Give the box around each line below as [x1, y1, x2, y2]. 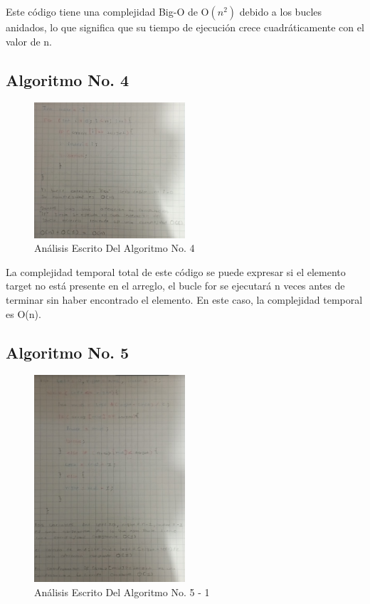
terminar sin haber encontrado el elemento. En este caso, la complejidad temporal [6, 292, 363, 307]
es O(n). [6, 306, 41, 321]
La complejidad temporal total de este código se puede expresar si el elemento [6, 264, 346, 279]
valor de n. [6, 33, 52, 48]
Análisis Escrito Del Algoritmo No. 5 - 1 [34, 584, 210, 599]
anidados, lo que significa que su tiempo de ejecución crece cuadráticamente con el [6, 20, 364, 34]
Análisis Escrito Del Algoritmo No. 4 [34, 240, 195, 255]
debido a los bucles [239, 4, 322, 18]
